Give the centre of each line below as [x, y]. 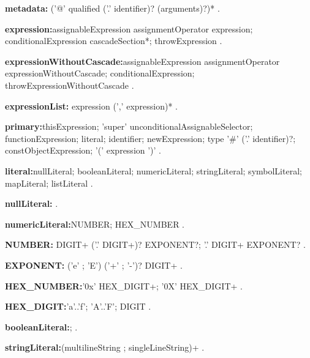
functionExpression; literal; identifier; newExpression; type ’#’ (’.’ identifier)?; [150, 138]
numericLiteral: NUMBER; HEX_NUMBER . [95, 224]
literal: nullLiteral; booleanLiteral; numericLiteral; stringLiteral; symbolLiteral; [153, 170]
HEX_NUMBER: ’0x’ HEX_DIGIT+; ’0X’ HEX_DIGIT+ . [124, 285]
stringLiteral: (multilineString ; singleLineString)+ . [105, 347]
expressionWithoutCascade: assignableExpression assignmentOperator [142, 61]
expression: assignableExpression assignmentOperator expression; [129, 28]
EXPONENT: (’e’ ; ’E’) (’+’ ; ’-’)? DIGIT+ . [94, 265]
